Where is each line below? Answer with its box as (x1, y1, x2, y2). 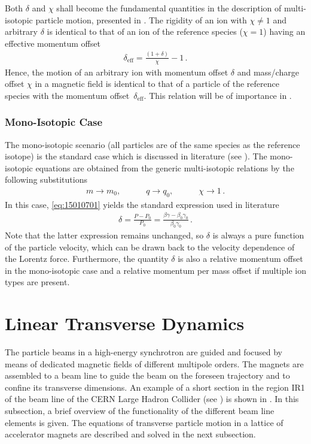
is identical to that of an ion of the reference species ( (47, 25, 243, 38)
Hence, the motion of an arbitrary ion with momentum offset (5, 65, 228, 78)
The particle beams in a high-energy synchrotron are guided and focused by (5, 346, 283, 358)
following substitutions (5, 173, 87, 186)
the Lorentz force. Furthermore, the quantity (5, 252, 169, 265)
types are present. (5, 276, 70, 288)
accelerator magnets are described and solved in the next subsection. (5, 428, 256, 440)
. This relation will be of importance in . (144, 89, 292, 101)
